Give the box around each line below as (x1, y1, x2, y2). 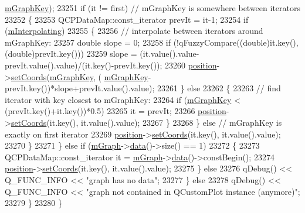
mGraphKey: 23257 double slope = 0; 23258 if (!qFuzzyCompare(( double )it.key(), (5, 36, 299, 48)
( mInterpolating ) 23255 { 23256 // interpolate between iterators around (5, 25, 263, 37)
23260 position (165, 59, 217, 71)
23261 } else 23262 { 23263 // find (157, 82, 281, 94)
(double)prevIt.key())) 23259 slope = (5, 47, 137, 60)
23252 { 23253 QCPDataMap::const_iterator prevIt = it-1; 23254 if (5, 13, 249, 25)
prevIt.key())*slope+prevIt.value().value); (5, 82, 155, 94)
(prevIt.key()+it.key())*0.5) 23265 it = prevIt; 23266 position (5, 105, 226, 117)
